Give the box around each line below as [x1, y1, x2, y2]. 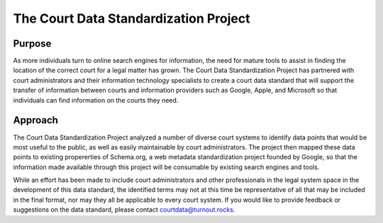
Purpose [13, 38, 52, 50]
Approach [13, 114, 58, 127]
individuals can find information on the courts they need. [13, 96, 179, 104]
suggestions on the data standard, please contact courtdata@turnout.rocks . [13, 205, 235, 214]
